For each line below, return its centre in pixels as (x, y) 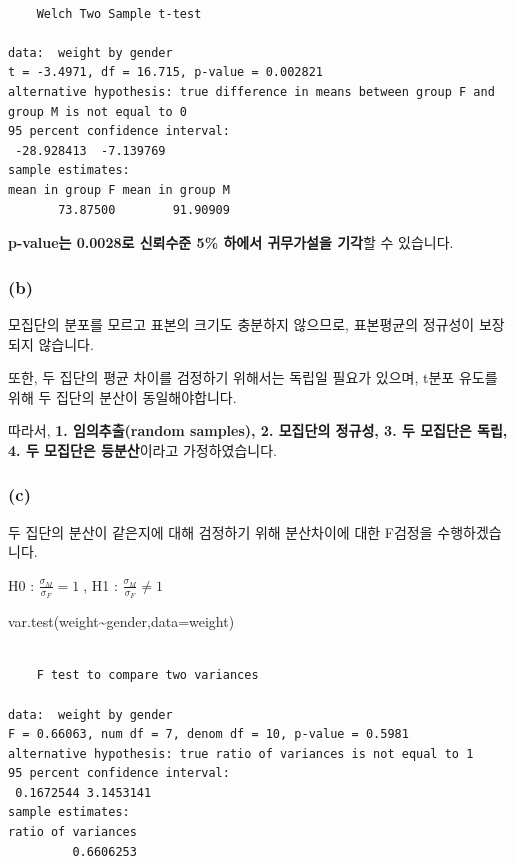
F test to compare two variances (147, 675)
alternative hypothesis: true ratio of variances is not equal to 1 (241, 753)
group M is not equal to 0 (97, 111)
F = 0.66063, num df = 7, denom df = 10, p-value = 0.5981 (208, 734)
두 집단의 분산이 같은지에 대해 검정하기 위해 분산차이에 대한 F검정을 (220, 531)
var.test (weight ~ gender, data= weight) (121, 621)
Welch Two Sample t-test (119, 13)
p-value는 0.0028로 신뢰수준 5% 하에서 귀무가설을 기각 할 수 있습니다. (231, 242)
